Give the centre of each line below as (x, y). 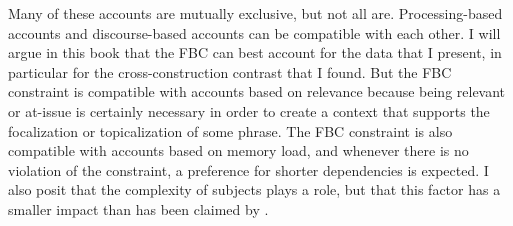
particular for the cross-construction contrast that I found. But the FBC (230, 71)
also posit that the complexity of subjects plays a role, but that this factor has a (254, 189)
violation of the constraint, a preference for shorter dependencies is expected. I (248, 169)
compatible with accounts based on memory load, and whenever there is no (238, 150)
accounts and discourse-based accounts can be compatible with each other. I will (254, 32)
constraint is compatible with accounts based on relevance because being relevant (257, 91)
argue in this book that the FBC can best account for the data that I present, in (255, 52)
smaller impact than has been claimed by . (138, 208)
